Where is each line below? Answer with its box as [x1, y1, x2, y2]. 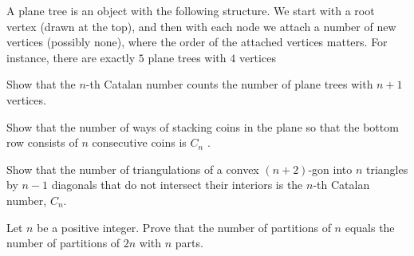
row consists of [6, 134, 78, 151]
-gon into [308, 160, 353, 177]
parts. [175, 234, 203, 251]
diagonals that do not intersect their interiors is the [51, 176, 303, 193]
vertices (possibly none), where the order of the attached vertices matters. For [6, 33, 388, 50]
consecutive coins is [92, 134, 187, 151]
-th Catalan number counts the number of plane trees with [85, 76, 373, 93]
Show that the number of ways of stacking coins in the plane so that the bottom [6, 118, 399, 135]
